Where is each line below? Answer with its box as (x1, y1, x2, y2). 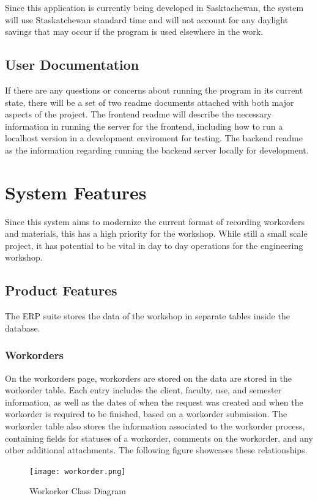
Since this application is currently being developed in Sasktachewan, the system (5, 1, 304, 13)
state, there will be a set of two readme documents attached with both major (5, 95, 294, 108)
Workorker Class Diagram (29, 484, 127, 497)
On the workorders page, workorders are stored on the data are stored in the (5, 371, 292, 384)
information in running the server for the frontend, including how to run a (5, 119, 283, 132)
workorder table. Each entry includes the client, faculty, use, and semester (5, 384, 282, 396)
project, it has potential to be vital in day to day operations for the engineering (5, 239, 303, 251)
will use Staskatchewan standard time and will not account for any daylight (5, 13, 289, 26)
